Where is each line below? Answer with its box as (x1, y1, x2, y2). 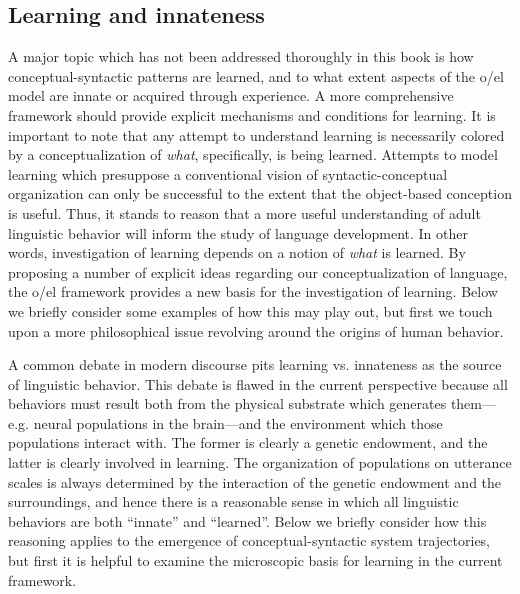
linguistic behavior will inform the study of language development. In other (8, 222, 468, 243)
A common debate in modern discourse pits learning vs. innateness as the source (8, 354, 502, 375)
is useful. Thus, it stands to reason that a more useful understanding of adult (8, 202, 481, 223)
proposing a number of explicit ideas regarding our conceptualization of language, (8, 261, 508, 282)
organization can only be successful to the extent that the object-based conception (8, 183, 512, 204)
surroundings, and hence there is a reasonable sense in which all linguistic (8, 491, 459, 512)
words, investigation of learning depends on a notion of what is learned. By (8, 242, 466, 263)
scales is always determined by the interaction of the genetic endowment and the (8, 471, 502, 492)
